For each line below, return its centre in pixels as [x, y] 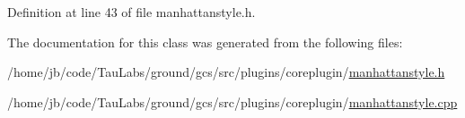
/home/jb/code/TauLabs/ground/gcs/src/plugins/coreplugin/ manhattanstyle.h [226, 72]
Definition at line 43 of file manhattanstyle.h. [132, 12]
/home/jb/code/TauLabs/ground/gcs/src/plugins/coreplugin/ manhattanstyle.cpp [232, 101]
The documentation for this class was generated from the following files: [205, 42]
